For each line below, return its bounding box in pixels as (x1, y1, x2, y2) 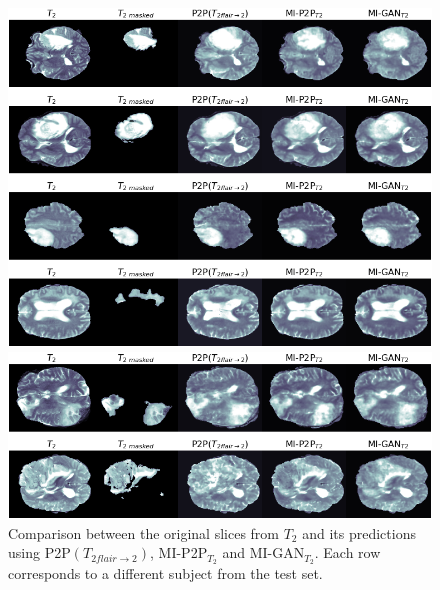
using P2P (8, 542, 71, 563)
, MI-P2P (150, 542, 208, 563)
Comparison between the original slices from (8, 522, 279, 543)
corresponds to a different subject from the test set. (8, 563, 323, 584)
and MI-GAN (222, 542, 305, 563)
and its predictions (302, 522, 416, 543)
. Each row (314, 542, 381, 563)
